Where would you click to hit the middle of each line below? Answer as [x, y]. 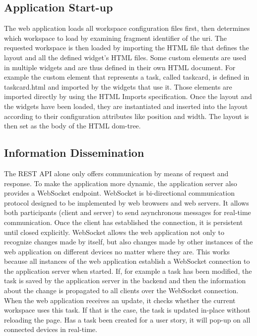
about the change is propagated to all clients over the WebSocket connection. [121, 290]
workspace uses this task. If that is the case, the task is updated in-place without [127, 310]
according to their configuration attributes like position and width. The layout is [127, 116]
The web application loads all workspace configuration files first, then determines [127, 28]
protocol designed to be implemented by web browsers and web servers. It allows [127, 202]
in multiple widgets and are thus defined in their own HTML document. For [120, 67]
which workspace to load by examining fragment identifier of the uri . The [116, 38]
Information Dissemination [74, 153]
